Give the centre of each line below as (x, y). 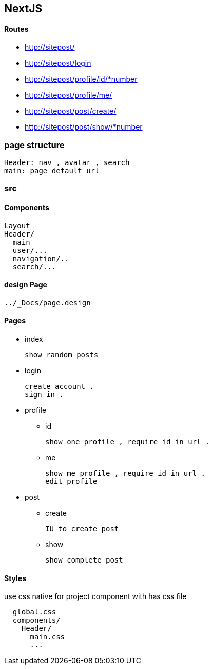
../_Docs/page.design (47, 303)
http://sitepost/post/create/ (71, 111)
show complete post (84, 560)
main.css (47, 637)
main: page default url (52, 170)
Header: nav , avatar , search (67, 162)
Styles (15, 578)
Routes (16, 29)
